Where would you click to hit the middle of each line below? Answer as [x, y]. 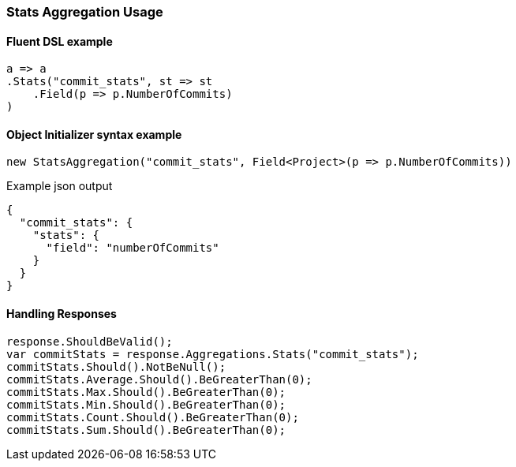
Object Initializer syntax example [94, 134]
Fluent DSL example [60, 41]
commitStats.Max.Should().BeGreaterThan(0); [146, 392]
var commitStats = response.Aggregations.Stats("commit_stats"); [213, 354]
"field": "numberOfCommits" [133, 248]
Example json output [60, 186]
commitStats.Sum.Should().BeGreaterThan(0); [146, 430]
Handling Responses [62, 314]
